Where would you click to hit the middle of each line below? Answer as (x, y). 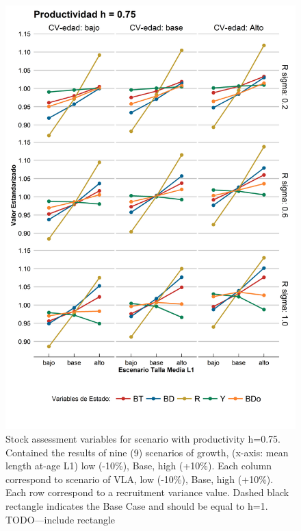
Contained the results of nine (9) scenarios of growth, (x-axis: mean (147, 452)
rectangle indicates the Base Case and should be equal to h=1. (137, 506)
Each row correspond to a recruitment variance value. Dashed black (147, 492)
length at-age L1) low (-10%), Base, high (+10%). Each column (139, 466)
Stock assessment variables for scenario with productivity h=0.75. (143, 439)
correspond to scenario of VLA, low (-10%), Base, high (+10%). (140, 479)
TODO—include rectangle (61, 519)
